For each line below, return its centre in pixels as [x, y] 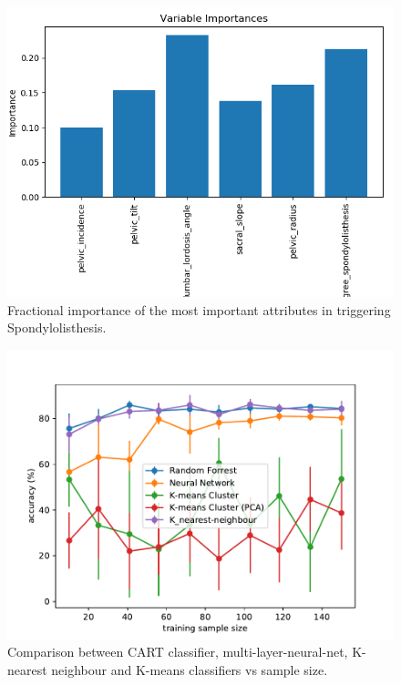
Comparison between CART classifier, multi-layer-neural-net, [178, 652]
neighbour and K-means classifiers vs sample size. [190, 669]
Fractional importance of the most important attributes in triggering [199, 309]
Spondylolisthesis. [57, 327]
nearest [27, 669]
